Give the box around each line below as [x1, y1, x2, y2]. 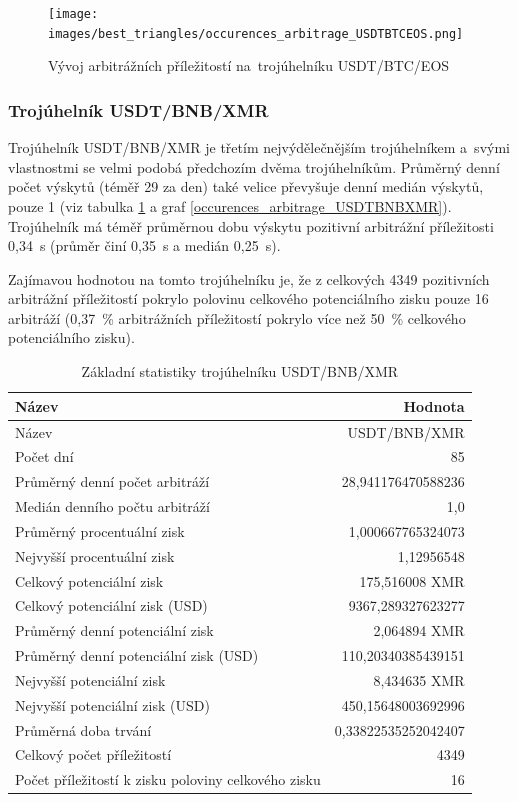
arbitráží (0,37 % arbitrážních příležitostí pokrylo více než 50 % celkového [8, 307, 466, 328]
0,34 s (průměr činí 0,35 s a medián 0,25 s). [8, 235, 281, 256]
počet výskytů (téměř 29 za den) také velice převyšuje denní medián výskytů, [8, 176, 484, 197]
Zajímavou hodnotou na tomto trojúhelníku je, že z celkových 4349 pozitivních [8, 268, 490, 289]
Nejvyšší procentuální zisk [15, 545, 175, 566]
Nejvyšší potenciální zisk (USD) [15, 694, 210, 715]
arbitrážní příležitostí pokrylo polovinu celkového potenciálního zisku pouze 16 [8, 288, 489, 309]
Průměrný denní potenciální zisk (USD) [15, 645, 259, 666]
